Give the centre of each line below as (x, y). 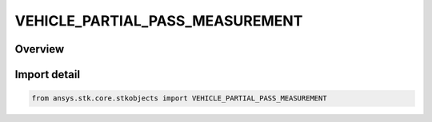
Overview (40, 49)
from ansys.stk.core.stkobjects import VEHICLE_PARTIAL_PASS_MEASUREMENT (179, 98)
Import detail (47, 75)
